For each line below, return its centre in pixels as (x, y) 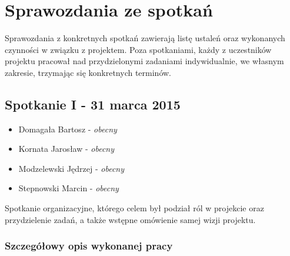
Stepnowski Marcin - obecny (69, 188)
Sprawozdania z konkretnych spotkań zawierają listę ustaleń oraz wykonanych (145, 38)
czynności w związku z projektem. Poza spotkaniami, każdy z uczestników (138, 49)
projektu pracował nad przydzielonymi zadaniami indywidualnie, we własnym (144, 61)
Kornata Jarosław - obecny (66, 149)
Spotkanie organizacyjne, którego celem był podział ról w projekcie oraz (134, 208)
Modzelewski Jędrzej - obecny (71, 168)
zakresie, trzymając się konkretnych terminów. (88, 72)
